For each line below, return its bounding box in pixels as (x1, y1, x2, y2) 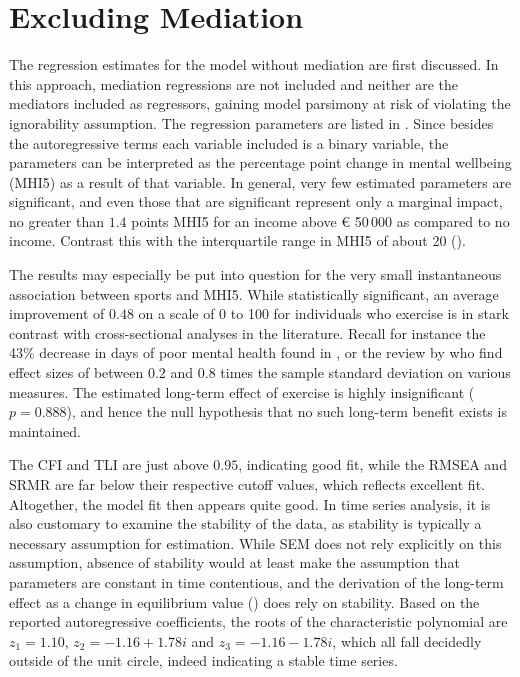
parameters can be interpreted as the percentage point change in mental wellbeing (9, 152, 512, 173)
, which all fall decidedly (332, 630, 482, 651)
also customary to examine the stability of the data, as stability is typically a (9, 513, 482, 534)
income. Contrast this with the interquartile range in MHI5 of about (9, 230, 428, 251)
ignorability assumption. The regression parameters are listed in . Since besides (9, 112, 494, 133)
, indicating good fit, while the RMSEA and (238, 454, 507, 475)
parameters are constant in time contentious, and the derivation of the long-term (9, 571, 504, 592)
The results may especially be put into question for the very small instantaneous (9, 264, 502, 285)
